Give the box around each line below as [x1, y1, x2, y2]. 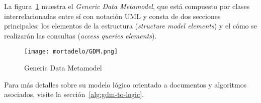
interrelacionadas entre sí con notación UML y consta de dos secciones [4, 10, 221, 21]
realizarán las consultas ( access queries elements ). [4, 30, 157, 40]
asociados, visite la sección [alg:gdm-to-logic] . [4, 89, 144, 99]
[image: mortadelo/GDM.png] [24, 48, 118, 55]
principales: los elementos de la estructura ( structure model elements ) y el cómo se [4, 20, 257, 31]
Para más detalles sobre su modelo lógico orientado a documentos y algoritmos [4, 79, 247, 89]
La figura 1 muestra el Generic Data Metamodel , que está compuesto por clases [4, 1, 250, 11]
